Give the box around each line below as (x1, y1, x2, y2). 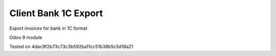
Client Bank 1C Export (9, 8, 103, 19)
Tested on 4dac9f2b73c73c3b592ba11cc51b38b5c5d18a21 (9, 43, 133, 50)
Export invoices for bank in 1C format (9, 25, 88, 31)
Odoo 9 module (9, 34, 42, 40)
